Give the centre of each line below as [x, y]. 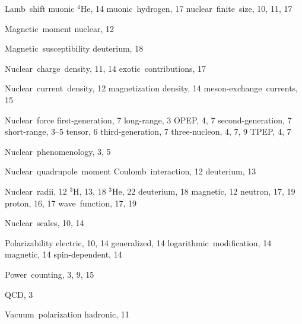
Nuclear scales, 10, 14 [44, 223]
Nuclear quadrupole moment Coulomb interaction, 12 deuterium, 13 [131, 171]
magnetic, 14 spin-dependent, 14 [63, 254]
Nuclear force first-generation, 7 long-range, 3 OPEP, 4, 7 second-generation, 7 [148, 120]
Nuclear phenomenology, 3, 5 [58, 151]
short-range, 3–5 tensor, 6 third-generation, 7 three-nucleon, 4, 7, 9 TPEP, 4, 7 [148, 131]
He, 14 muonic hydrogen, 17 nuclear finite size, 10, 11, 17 [186, 8]
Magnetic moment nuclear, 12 [59, 28]
